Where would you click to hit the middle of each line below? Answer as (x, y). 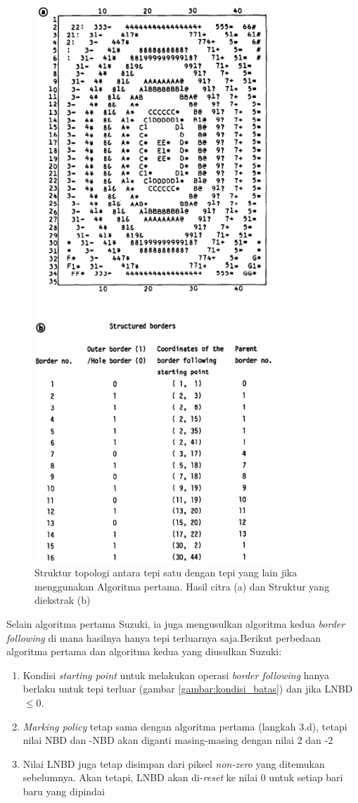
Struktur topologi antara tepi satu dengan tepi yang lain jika (166, 573)
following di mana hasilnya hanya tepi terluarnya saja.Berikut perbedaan (164, 637)
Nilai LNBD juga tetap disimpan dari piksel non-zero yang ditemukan (174, 763)
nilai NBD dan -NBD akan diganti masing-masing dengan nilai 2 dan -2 (178, 740)
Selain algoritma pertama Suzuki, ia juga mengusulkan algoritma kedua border (176, 623)
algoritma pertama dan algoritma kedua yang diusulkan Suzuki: (144, 651)
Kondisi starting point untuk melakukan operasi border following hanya (176, 675)
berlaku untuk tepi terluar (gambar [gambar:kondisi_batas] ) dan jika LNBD (188, 689)
